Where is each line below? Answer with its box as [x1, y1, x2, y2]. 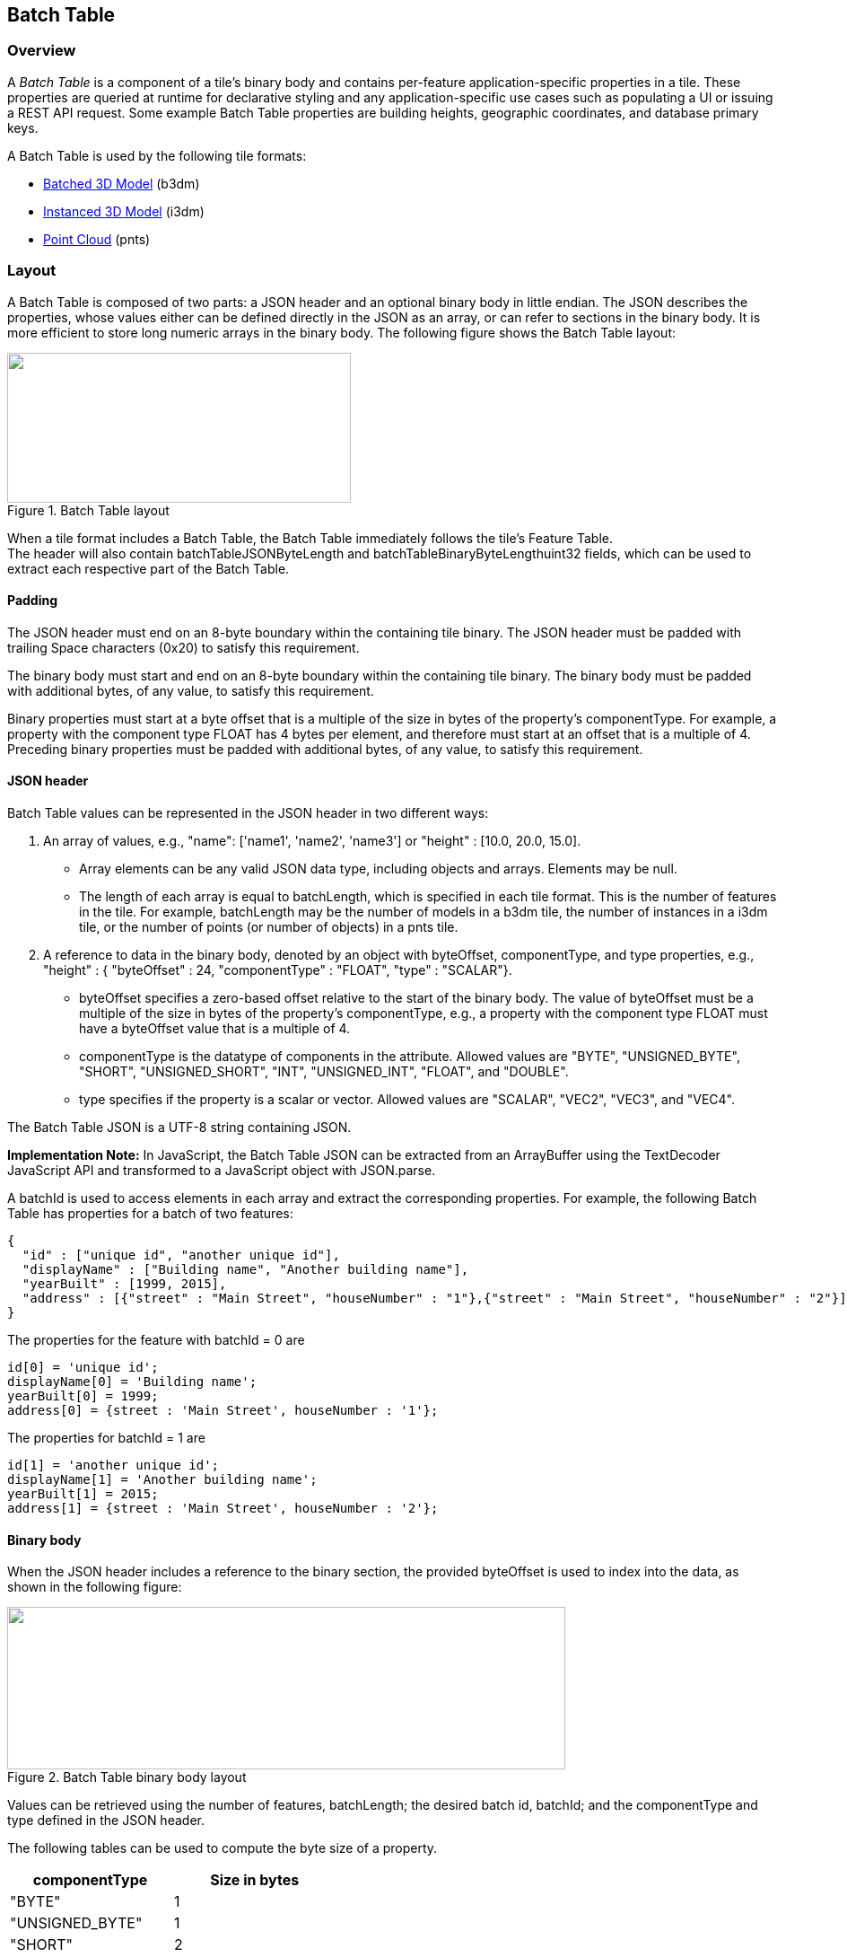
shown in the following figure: [7, 1579, 182, 1595]
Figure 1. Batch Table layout [7, 502, 170, 518]
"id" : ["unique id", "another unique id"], [22, 1247, 340, 1262]
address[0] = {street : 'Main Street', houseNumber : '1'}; [7, 1402, 439, 1417]
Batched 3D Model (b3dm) [43, 175, 200, 191]
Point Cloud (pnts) [43, 231, 151, 247]
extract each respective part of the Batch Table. [7, 560, 290, 576]
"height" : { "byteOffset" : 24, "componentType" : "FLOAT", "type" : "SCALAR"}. [43, 961, 512, 978]
